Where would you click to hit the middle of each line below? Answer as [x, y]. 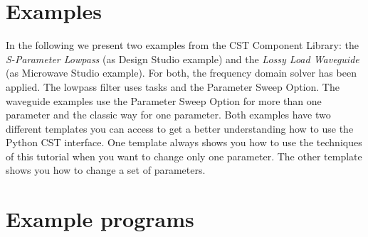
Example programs [100, 219]
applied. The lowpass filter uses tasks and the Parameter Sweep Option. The [173, 86]
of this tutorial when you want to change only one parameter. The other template [184, 156]
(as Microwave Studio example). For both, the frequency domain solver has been [181, 73]
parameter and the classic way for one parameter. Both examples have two [168, 115]
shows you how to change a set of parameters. [106, 170]
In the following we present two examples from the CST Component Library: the [182, 45]
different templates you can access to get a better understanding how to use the [180, 128]
